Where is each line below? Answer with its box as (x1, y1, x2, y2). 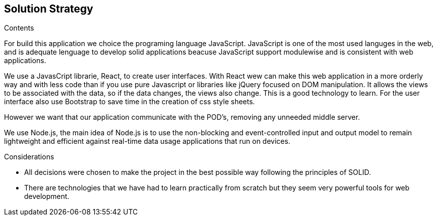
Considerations (4, 152, 54, 161)
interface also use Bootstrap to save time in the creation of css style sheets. (4, 97, 255, 106)
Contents (4, 24, 34, 33)
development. (24, 192, 69, 201)
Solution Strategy (4, 3, 93, 15)
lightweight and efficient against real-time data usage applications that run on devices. (4, 137, 290, 146)
